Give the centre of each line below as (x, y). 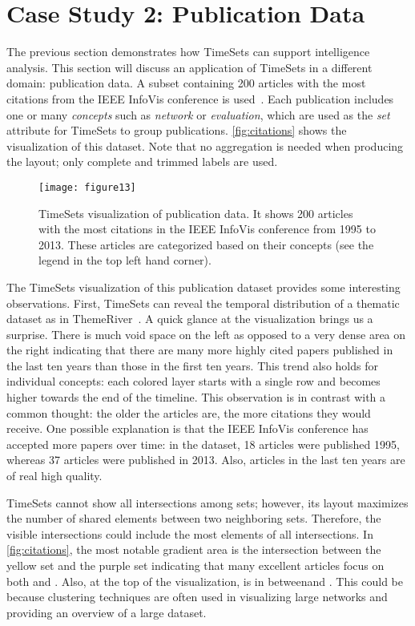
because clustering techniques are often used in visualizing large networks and (197, 597)
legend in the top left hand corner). (125, 260)
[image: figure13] (87, 187)
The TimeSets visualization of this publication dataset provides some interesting (203, 287)
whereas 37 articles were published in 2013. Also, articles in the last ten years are (206, 460)
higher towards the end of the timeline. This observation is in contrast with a (196, 397)
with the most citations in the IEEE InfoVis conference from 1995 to (207, 229)
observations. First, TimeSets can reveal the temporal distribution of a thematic (203, 303)
